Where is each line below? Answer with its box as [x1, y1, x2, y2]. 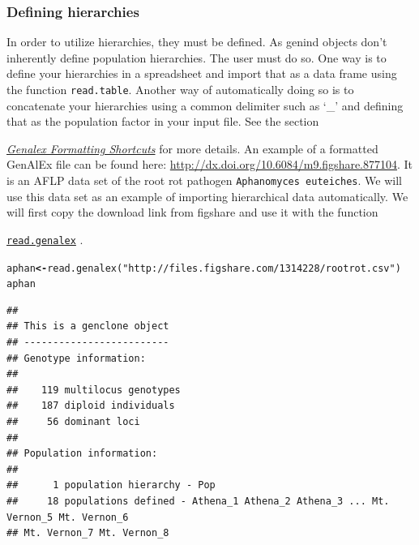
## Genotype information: [6, 352, 146, 364]
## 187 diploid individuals [6, 400, 175, 412]
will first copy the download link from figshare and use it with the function [6, 204, 378, 221]
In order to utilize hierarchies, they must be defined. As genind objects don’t [6, 33, 387, 50]
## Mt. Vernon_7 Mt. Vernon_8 [6, 527, 169, 539]
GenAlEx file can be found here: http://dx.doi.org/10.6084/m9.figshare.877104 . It [6, 156, 413, 173]
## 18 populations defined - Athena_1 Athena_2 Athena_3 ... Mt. [6, 495, 390, 507]
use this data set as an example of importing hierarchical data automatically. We [6, 187, 408, 204]
